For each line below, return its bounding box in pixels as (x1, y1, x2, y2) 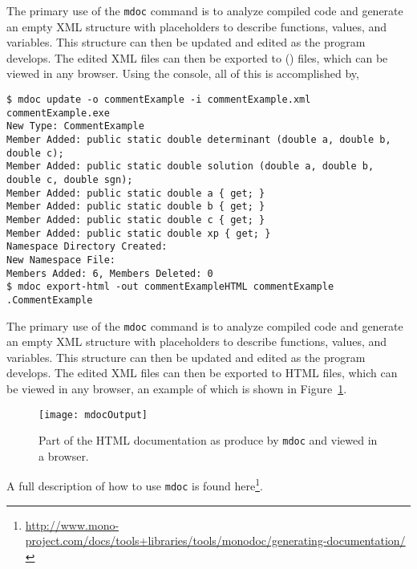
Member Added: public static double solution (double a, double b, (6, 161, 374, 173)
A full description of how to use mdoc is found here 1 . (6, 475, 263, 494)
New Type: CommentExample (6, 120, 144, 132)
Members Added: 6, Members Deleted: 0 (6, 267, 213, 279)
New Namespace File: (6, 254, 116, 266)
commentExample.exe (6, 107, 110, 119)
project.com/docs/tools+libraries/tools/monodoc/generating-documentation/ (25, 532, 406, 549)
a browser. (38, 447, 89, 464)
